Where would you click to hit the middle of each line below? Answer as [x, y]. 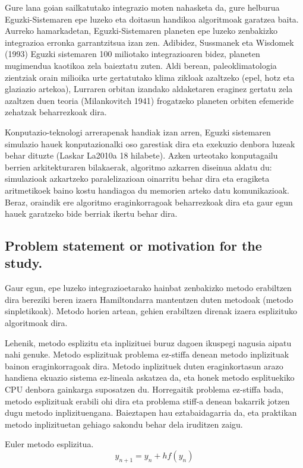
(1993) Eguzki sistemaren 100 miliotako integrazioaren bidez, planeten [132, 54]
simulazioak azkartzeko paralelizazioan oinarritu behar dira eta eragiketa [137, 178]
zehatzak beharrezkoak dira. [56, 112]
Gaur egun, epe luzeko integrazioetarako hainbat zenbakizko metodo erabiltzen [148, 288]
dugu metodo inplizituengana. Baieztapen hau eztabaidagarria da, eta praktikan [151, 412]
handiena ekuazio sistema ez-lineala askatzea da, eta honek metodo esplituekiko [150, 377]
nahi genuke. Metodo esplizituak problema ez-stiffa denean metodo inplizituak [147, 354]
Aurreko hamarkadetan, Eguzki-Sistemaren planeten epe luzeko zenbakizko [141, 31]
